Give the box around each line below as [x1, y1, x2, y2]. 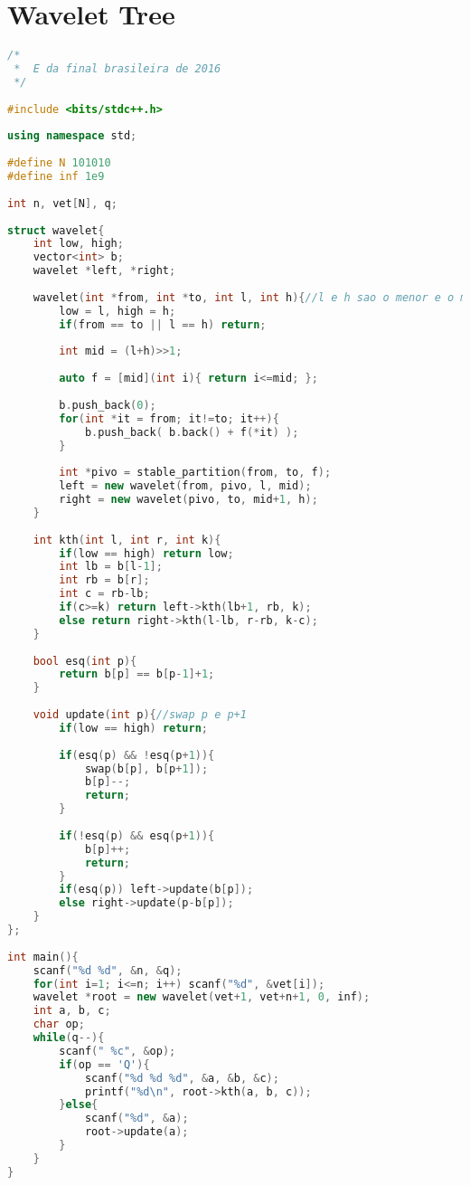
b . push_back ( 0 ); [59, 398, 156, 412]
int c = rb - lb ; [59, 587, 150, 601]
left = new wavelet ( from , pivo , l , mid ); [59, 479, 312, 493]
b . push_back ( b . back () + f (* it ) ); [84, 425, 299, 439]
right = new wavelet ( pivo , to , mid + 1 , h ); [59, 493, 318, 506]
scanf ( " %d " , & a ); [84, 1112, 189, 1125]
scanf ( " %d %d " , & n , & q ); [33, 963, 183, 977]
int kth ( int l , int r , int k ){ [33, 533, 221, 546]
